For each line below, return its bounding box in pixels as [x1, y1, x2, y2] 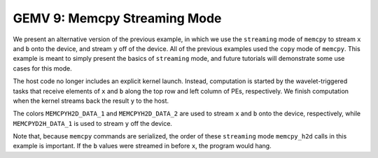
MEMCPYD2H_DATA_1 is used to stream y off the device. [13, 119, 173, 127]
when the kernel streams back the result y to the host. [13, 96, 169, 105]
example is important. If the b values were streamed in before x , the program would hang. [13, 142, 272, 150]
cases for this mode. [13, 64, 73, 73]
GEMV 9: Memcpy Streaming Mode [13, 10, 222, 26]
